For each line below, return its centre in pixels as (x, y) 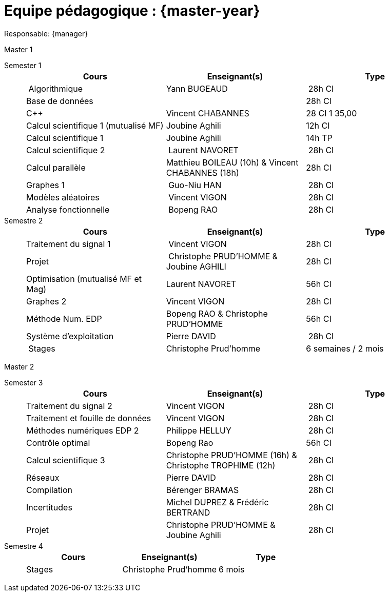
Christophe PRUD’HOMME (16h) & (231, 455)
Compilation (49, 490)
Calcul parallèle (56, 167)
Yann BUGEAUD (197, 88)
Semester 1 (23, 65)
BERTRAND (188, 512)
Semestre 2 (24, 220)
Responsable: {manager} (46, 33)
